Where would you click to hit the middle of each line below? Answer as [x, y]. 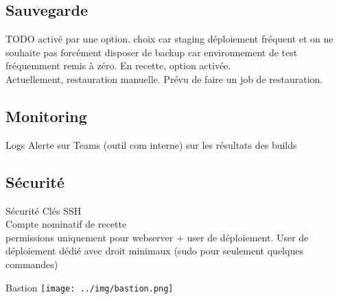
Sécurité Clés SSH [44, 210]
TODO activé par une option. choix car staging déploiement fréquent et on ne [169, 39]
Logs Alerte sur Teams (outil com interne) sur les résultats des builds [151, 144]
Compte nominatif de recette [66, 224]
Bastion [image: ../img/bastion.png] [90, 287]
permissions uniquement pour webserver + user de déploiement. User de [157, 237]
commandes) [32, 264]
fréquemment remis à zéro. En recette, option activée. [118, 65]
